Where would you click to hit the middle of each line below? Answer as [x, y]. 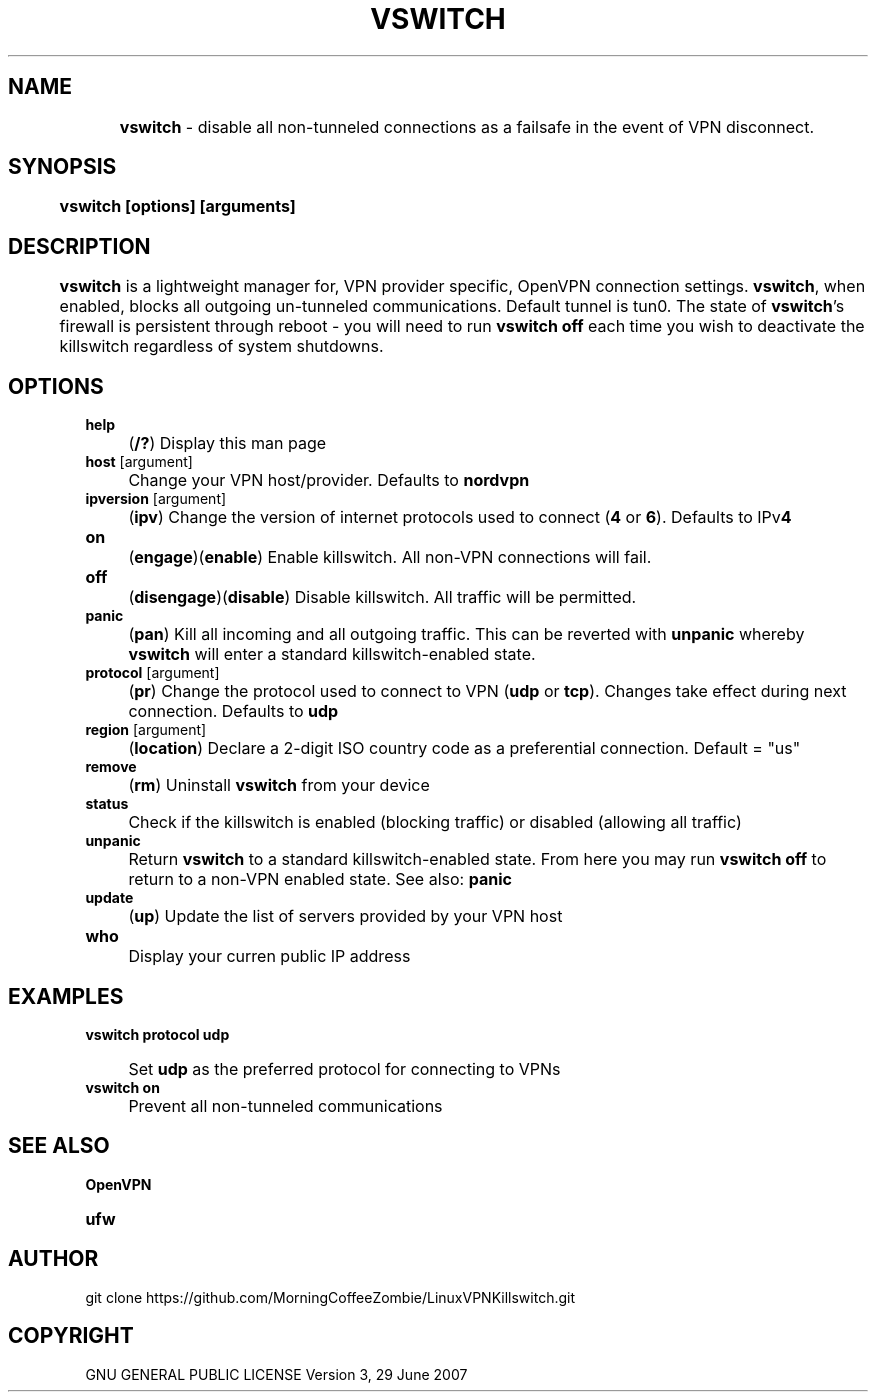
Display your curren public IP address [269, 956]
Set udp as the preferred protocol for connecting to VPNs [344, 1068]
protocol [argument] [152, 673]
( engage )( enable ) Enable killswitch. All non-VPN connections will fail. [390, 557]
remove [111, 767]
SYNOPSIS [62, 167]
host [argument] [139, 462]
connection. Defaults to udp [233, 711]
